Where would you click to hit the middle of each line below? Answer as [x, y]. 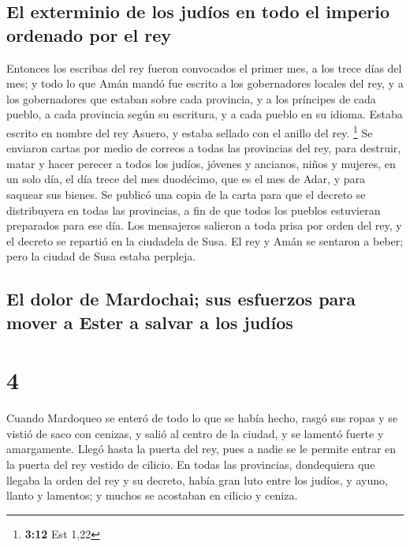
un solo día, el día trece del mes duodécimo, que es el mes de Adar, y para [186, 179]
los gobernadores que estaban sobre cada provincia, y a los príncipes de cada [191, 98]
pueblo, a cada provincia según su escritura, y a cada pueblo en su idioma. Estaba [205, 114]
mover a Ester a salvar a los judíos [150, 322]
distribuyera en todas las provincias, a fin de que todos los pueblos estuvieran [194, 210]
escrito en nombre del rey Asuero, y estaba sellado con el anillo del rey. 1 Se [190, 131]
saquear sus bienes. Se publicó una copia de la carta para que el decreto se [186, 194]
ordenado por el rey [89, 34]
